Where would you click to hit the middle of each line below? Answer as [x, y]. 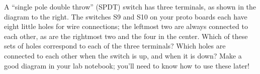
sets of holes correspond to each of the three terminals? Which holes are [115, 46]
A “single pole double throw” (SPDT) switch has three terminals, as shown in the [130, 6]
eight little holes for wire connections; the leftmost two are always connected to [126, 26]
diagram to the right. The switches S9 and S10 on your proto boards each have [126, 16]
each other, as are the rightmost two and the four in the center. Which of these [126, 36]
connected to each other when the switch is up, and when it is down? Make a [123, 55]
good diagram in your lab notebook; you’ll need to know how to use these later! [127, 65]
